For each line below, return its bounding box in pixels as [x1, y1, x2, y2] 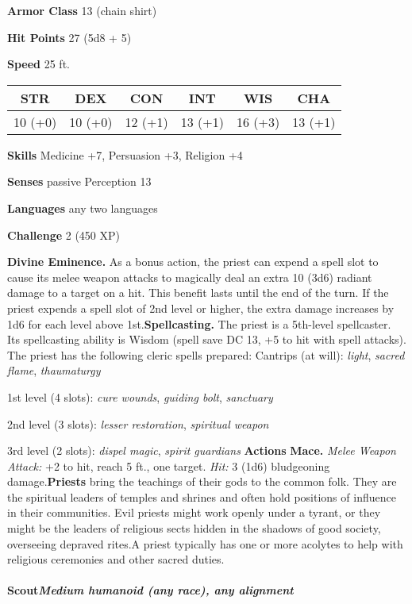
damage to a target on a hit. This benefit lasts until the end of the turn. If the [7, 284, 389, 301]
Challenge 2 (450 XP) [7, 226, 121, 243]
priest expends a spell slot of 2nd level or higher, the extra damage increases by [7, 299, 395, 316]
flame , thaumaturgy [7, 362, 101, 379]
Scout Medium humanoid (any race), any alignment [7, 582, 294, 598]
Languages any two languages [7, 199, 158, 216]
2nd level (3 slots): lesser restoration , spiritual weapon [7, 415, 269, 432]
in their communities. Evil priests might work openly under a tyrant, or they [7, 504, 381, 521]
